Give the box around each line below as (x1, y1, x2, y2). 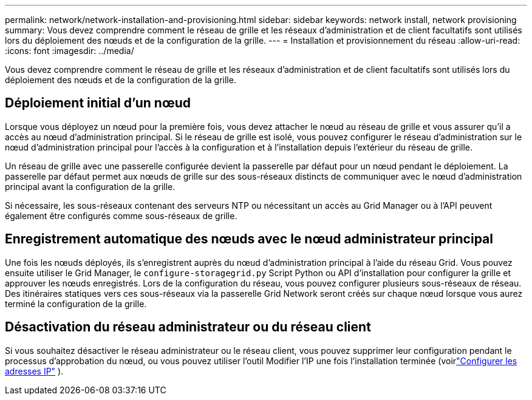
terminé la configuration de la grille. (5, 298, 147, 309)
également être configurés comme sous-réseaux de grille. (5, 210, 237, 221)
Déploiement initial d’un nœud (5, 95, 191, 111)
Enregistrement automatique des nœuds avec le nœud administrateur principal (5, 231, 493, 247)
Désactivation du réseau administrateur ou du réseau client (5, 319, 371, 335)
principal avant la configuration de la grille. (5, 181, 176, 192)
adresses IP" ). (5, 365, 64, 376)
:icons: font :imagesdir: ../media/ (5, 46, 134, 56)
